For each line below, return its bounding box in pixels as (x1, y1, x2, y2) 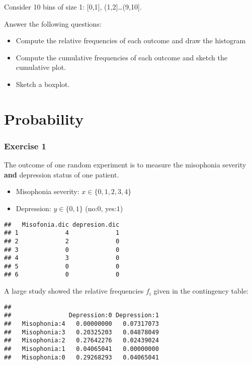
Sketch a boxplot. (16, 78, 70, 89)
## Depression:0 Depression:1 (4, 312, 159, 319)
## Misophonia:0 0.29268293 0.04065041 (4, 353, 159, 361)
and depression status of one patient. (4, 169, 119, 179)
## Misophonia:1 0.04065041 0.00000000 (4, 345, 159, 352)
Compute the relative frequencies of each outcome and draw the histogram (16, 35, 246, 46)
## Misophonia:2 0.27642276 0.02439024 (4, 337, 159, 344)
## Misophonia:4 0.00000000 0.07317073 (4, 320, 159, 328)
